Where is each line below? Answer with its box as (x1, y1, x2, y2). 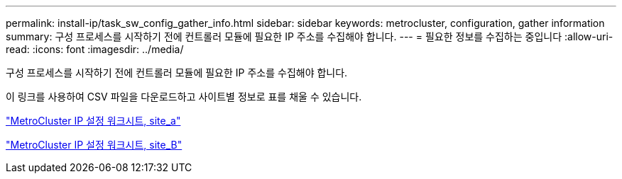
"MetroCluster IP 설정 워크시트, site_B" (6, 139, 182, 151)
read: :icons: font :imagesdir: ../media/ (6, 43, 184, 55)
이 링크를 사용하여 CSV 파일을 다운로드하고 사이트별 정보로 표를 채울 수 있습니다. (6, 91, 362, 103)
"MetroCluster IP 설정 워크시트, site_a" (6, 115, 181, 127)
